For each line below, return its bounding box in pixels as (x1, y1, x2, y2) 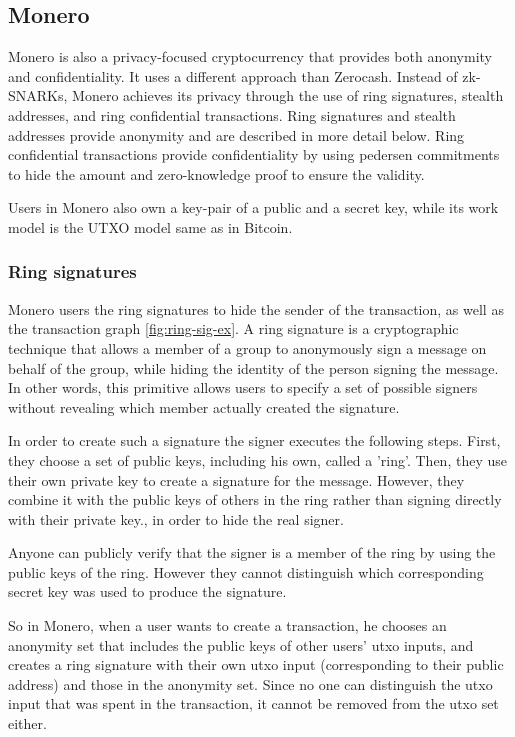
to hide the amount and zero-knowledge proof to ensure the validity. (8, 163, 425, 184)
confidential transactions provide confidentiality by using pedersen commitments (8, 144, 500, 165)
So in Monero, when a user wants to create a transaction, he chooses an (8, 615, 447, 636)
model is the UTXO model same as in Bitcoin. (8, 216, 293, 237)
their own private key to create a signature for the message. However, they (8, 469, 465, 490)
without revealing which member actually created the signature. (8, 396, 400, 417)
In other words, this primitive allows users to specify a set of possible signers (8, 377, 478, 398)
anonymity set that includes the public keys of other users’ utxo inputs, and (8, 634, 474, 655)
